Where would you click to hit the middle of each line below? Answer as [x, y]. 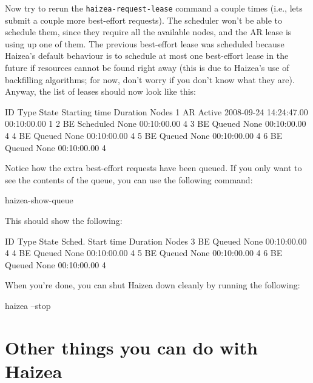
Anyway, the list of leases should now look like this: [100, 91]
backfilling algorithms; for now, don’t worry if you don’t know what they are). [150, 79]
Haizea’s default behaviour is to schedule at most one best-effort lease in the [147, 56]
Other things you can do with [131, 347]
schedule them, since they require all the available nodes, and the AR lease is [148, 32]
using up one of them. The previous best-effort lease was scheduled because [145, 43]
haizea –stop [28, 305]
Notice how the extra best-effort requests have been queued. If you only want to [153, 168]
